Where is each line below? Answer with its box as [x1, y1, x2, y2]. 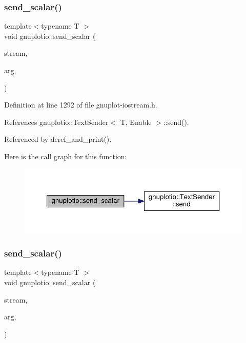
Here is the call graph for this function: [4, 151, 127, 161]
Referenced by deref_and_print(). [4, 134, 112, 144]
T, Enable [120, 116, 152, 127]
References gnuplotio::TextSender [4, 116, 109, 127]
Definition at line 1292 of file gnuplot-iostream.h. [4, 99, 157, 110]
